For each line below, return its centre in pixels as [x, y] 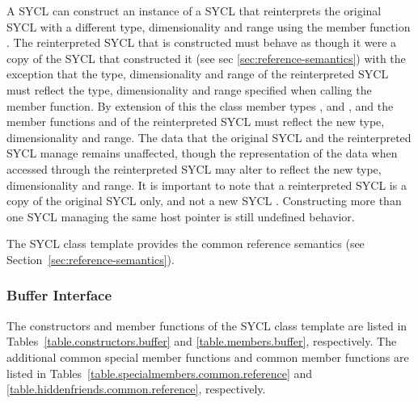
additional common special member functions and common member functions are [208, 357]
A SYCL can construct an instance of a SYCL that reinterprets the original [194, 10]
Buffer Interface [59, 295]
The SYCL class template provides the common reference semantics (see [186, 243]
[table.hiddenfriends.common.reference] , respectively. [136, 389]
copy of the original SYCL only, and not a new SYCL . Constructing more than [204, 201]
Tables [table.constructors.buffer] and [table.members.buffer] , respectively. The [202, 341]
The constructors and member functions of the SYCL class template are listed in [207, 325]
